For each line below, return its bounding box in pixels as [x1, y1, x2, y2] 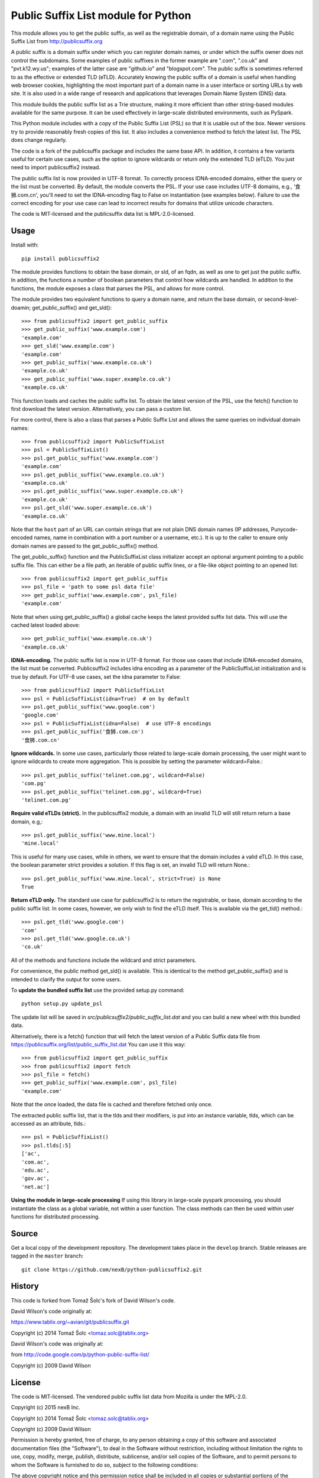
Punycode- [271, 526, 298, 533]
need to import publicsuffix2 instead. [11, 164, 100, 171]
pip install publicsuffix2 [21, 255, 100, 262]
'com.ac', [21, 1159, 50, 1165]
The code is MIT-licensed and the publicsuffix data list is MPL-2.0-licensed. [11, 210, 195, 218]
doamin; [11, 304, 31, 311]
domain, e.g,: [11, 818, 43, 825]
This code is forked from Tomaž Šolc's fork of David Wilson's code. [11, 1297, 175, 1304]
